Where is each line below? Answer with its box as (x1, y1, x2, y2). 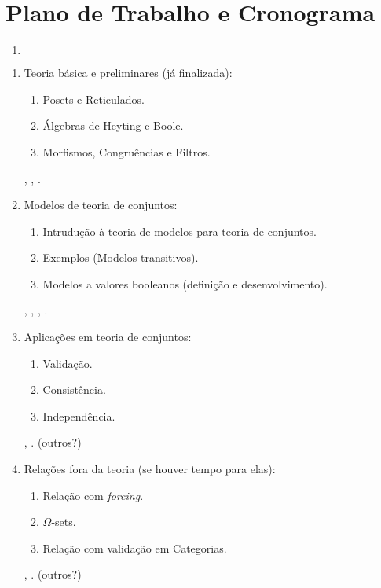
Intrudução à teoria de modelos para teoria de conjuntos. (42, 222, 317, 239)
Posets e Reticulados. (42, 90, 145, 107)
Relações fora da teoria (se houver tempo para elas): (24, 461, 276, 477)
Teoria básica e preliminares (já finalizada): (24, 64, 233, 81)
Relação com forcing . (42, 487, 144, 503)
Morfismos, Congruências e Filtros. (42, 143, 211, 160)
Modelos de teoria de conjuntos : (24, 197, 178, 213)
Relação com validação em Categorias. (42, 539, 227, 556)
